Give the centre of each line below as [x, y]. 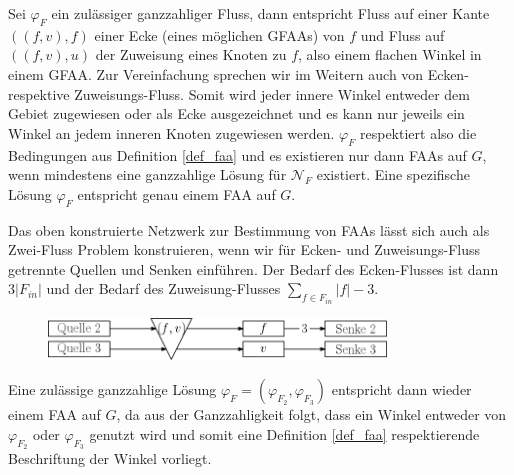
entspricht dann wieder [401, 389]
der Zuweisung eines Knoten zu [191, 54]
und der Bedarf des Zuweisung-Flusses [163, 288]
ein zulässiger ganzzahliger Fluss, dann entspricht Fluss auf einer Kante [270, 13]
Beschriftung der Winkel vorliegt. [110, 458]
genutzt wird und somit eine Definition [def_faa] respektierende [284, 433]
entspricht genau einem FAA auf [176, 193]
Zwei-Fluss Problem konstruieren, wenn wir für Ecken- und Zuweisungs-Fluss [244, 249]
